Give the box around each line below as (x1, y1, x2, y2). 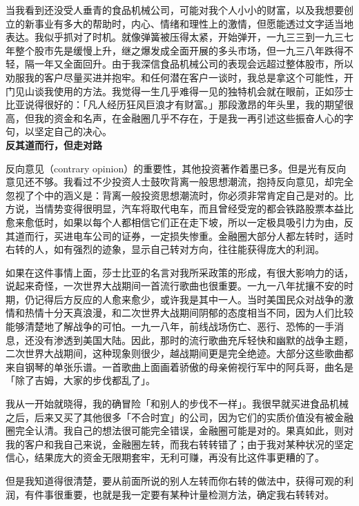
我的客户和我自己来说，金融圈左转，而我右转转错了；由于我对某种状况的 (6, 436, 334, 451)
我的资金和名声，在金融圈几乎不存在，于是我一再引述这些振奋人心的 (34, 110, 344, 125)
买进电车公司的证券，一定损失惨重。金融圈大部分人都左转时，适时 (53, 228, 353, 243)
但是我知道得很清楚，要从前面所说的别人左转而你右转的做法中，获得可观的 (6, 474, 344, 487)
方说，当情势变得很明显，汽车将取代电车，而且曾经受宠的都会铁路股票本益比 (6, 201, 353, 216)
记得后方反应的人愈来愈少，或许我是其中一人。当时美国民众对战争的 (34, 292, 344, 306)
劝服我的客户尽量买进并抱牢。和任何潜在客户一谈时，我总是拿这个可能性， (6, 70, 344, 84)
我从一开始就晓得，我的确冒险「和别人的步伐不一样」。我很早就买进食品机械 (6, 396, 349, 411)
